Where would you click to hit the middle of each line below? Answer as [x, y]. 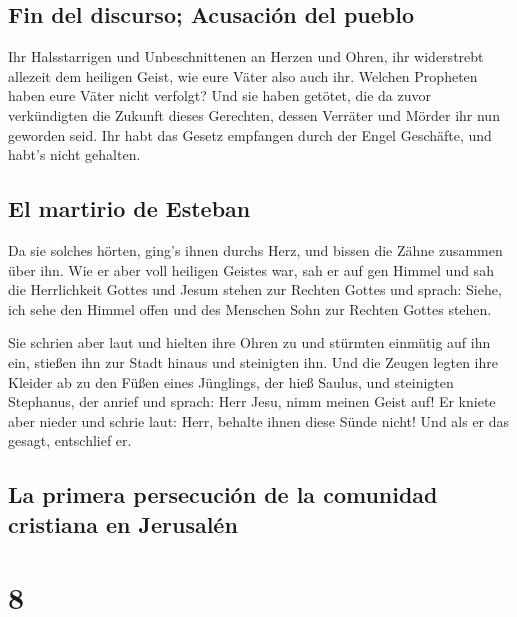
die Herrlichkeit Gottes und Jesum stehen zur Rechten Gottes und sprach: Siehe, [255, 289]
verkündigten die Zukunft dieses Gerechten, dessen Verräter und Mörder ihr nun [254, 114]
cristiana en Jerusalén [123, 523]
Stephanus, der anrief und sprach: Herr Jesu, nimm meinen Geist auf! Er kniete [252, 401]
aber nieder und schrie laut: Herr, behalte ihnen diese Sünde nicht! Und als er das [259, 420]
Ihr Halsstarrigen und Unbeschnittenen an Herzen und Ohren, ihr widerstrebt [246, 56]
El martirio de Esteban [129, 208]
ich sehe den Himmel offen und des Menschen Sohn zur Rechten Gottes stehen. [250, 308]
